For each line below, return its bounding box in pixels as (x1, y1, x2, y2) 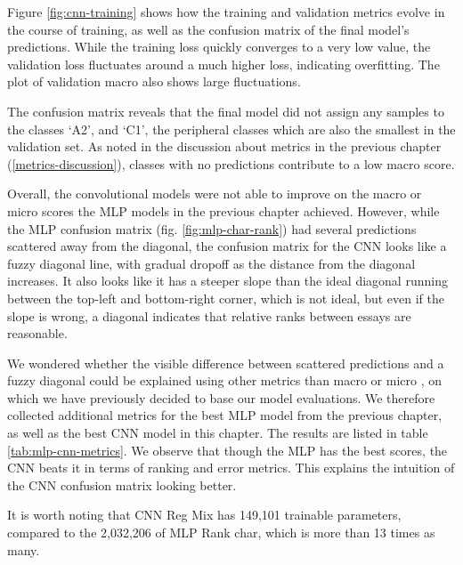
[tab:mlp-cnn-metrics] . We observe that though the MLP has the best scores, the (7, 440, 448, 459)
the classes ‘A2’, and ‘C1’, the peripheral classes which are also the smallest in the (7, 119, 456, 138)
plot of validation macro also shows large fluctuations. (7, 72, 301, 91)
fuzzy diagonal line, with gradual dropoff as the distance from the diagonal (7, 254, 416, 272)
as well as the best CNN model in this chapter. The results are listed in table (7, 424, 428, 442)
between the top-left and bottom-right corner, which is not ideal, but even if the (7, 288, 444, 307)
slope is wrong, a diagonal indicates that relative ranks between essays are (7, 306, 411, 325)
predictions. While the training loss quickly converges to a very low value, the (7, 37, 431, 56)
